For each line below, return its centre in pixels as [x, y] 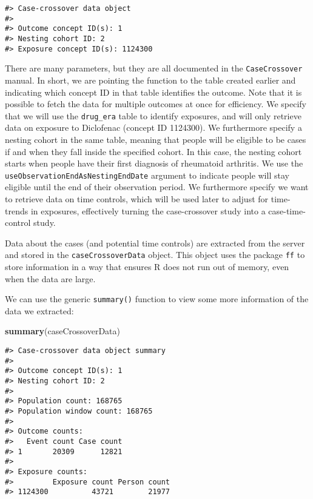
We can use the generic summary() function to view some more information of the [157, 299]
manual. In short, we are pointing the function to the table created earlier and [150, 80]
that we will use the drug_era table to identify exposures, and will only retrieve [153, 115]
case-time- [287, 210]
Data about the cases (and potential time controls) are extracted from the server [155, 243]
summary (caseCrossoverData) [63, 331]
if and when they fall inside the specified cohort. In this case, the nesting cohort [153, 151]
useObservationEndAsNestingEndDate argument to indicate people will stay [147, 175]
